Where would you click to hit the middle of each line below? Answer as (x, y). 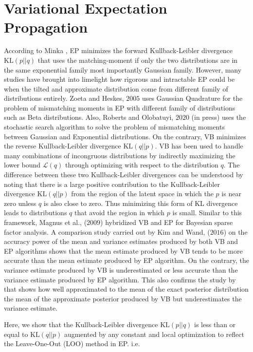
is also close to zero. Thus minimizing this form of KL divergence (141, 203)
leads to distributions (36, 213)
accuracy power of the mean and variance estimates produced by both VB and (121, 241)
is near (231, 194)
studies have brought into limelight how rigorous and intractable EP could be (119, 79)
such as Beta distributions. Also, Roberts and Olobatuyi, (89, 117)
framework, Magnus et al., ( (45, 222)
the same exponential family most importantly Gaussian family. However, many (123, 69)
